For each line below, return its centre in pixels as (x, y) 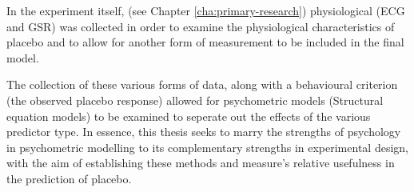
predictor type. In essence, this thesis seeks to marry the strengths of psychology (204, 132)
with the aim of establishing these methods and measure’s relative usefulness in (201, 163)
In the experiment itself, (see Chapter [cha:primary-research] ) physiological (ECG (206, 10)
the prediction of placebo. (69, 178)
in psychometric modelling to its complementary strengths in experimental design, (207, 147)
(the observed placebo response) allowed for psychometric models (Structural (195, 100)
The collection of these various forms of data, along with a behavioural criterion (202, 84)
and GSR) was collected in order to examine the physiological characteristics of (201, 26)
